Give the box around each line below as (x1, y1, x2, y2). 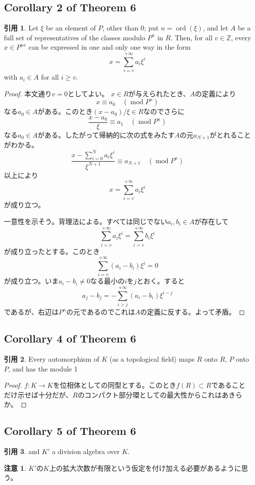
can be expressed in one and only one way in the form (28, 42, 191, 52)
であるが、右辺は (4, 307, 59, 317)
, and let (203, 23, 229, 33)
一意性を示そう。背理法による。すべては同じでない (4, 216, 167, 226)
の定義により (195, 88, 236, 98)
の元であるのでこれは (66, 307, 135, 317)
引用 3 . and (4, 446, 40, 456)
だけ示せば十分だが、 (4, 389, 73, 399)
